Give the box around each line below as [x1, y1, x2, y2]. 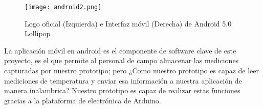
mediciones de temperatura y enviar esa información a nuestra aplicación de [4, 75, 242, 86]
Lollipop [25, 28, 51, 39]
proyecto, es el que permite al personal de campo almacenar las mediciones [4, 55, 239, 66]
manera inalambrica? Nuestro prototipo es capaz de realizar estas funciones [4, 85, 240, 96]
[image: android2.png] [25, 4, 102, 11]
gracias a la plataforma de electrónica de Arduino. [4, 95, 161, 105]
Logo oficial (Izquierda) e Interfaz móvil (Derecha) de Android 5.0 [25, 18, 232, 29]
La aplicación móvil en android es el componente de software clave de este [4, 45, 236, 56]
